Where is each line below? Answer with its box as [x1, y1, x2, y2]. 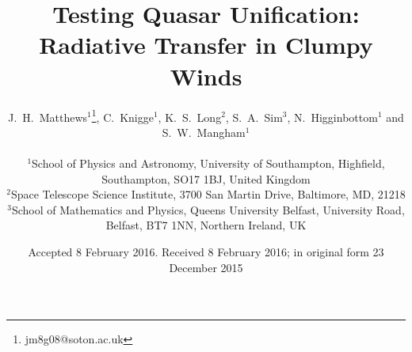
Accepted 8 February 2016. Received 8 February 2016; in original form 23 [28, 243, 384, 259]
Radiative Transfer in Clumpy [39, 28, 373, 61]
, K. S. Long [158, 108, 222, 125]
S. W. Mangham [162, 123, 246, 140]
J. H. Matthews [8, 108, 88, 125]
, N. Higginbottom [287, 108, 378, 125]
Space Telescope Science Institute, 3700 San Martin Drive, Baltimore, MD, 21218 [10, 186, 406, 202]
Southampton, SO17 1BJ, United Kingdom [101, 170, 311, 187]
